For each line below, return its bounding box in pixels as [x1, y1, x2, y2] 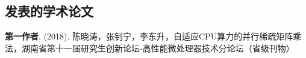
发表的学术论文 [5, 2, 93, 20]
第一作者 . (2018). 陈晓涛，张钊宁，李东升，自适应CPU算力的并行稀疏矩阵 [5, 30, 293, 42]
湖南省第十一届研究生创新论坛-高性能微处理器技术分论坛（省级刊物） [21, 41, 295, 54]
